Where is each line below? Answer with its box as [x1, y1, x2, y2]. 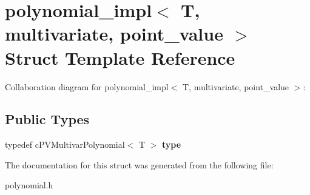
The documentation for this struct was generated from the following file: [5, 158, 274, 171]
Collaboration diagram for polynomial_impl [5, 80, 169, 93]
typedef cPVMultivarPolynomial [5, 138, 125, 151]
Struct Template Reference [5, 45, 235, 70]
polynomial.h [5, 179, 53, 191]
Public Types [5, 110, 90, 128]
